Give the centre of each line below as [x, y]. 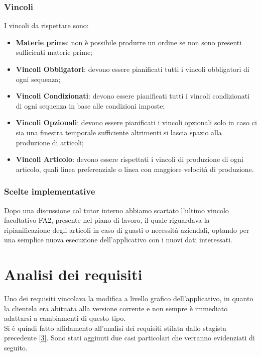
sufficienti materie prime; [54, 52]
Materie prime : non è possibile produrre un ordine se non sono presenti [129, 42]
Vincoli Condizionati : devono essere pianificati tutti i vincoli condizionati [133, 96]
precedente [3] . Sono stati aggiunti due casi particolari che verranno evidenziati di [129, 338]
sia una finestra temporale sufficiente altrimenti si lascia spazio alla [119, 132]
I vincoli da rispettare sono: [46, 25]
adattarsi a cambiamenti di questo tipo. [65, 318]
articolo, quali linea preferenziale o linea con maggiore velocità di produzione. [135, 169]
